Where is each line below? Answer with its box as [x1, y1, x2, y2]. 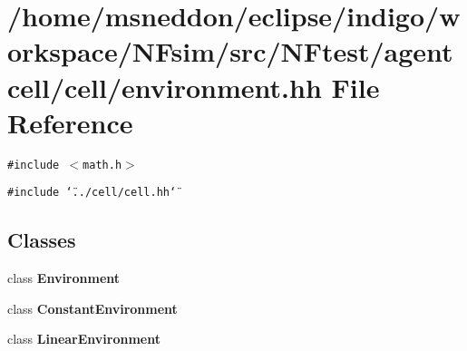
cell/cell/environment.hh [7, 68, 322, 105]
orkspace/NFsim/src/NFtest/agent [7, 33, 453, 70]
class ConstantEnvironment [7, 298, 178, 317]
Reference [7, 103, 133, 141]
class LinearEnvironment [7, 329, 161, 348]
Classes [7, 226, 76, 254]
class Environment [7, 268, 121, 288]
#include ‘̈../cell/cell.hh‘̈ [7, 186, 177, 200]
